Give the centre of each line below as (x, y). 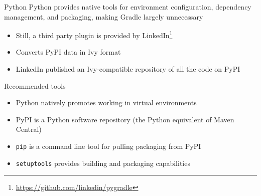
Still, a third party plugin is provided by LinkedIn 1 (94, 34)
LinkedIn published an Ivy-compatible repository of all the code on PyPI (128, 69)
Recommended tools (35, 85)
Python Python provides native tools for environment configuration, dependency (128, 7)
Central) (29, 129)
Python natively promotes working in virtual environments (106, 103)
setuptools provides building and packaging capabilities (103, 163)
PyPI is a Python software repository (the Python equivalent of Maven (125, 119)
